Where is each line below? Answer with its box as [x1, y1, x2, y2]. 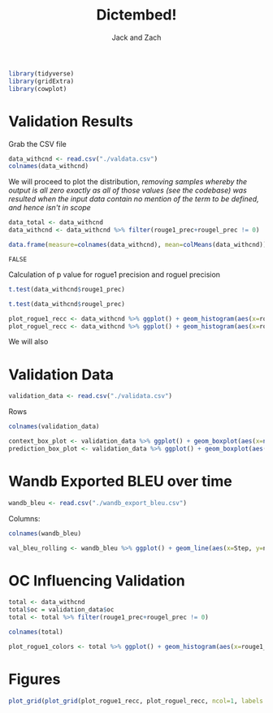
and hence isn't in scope [8, 203, 91, 213]
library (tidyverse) [8, 69, 75, 78]
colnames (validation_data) [8, 422, 100, 431]
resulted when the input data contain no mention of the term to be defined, [8, 194, 259, 204]
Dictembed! [96, 6, 177, 24]
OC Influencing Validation [8, 571, 185, 590]
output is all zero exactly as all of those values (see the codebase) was [8, 185, 248, 196]
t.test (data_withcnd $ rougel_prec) [8, 300, 126, 308]
